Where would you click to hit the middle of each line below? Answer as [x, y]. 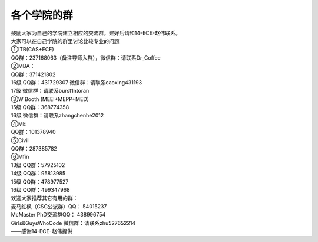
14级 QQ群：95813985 [38, 174]
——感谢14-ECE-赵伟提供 [42, 231]
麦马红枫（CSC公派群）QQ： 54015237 [59, 206]
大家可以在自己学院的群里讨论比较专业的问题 [65, 41]
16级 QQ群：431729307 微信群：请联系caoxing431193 [77, 82]
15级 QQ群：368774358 [40, 107]
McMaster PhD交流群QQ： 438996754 [58, 215]
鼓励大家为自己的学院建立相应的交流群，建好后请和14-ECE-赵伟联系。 [96, 33]
